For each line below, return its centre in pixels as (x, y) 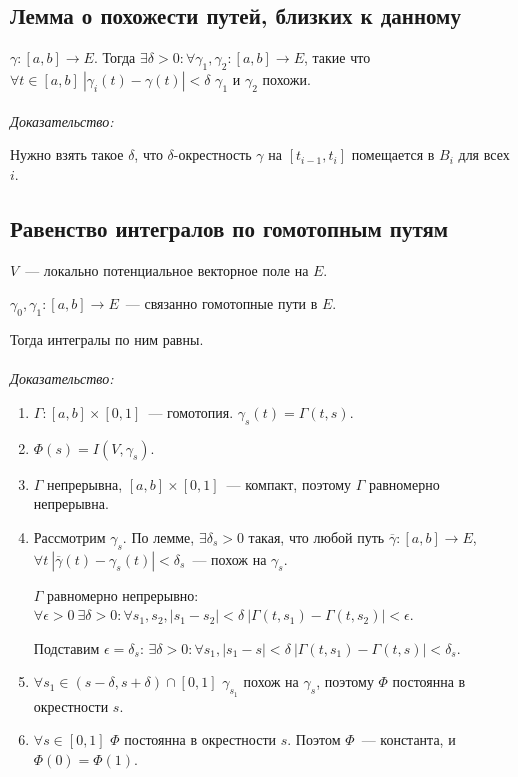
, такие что (337, 57)
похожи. (286, 79)
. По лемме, (158, 536)
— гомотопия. (191, 411)
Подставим (66, 647)
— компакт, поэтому (289, 483)
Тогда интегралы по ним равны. (107, 338)
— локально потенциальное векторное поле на (167, 269)
